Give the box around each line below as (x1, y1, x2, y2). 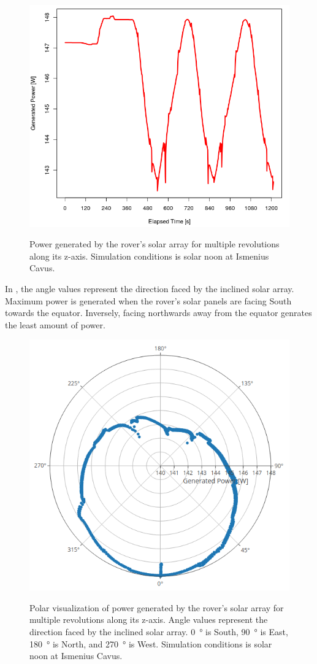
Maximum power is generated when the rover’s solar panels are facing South (5, 294, 292, 307)
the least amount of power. (5, 318, 105, 331)
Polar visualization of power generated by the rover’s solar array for (29, 601, 284, 614)
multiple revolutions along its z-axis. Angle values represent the (29, 613, 268, 626)
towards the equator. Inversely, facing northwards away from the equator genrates (5, 306, 312, 319)
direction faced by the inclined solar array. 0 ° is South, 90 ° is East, (29, 625, 288, 638)
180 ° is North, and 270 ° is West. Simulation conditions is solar (29, 637, 272, 650)
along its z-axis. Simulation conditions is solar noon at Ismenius (29, 249, 269, 262)
